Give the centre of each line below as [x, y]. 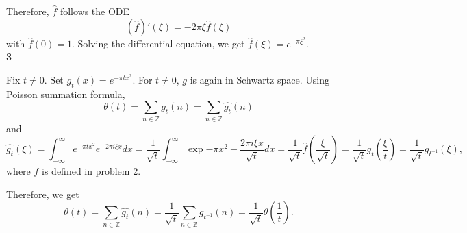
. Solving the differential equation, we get [158, 43]
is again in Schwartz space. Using [260, 79]
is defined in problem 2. [91, 171]
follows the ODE [95, 11]
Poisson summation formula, [66, 94]
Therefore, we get [43, 194]
